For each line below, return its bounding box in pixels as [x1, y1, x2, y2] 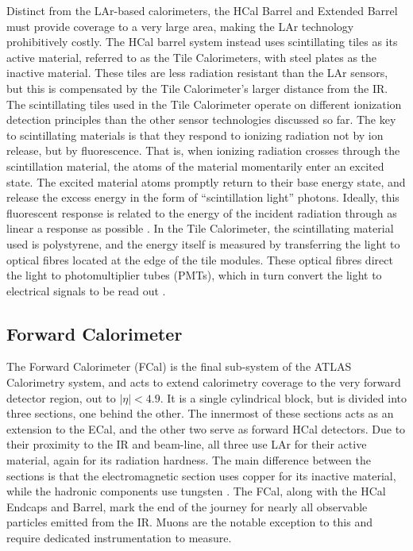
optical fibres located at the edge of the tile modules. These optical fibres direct [6, 251, 393, 268]
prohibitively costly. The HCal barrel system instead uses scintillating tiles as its [6, 33, 398, 50]
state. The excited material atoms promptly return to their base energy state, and [6, 173, 406, 190]
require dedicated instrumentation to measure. [6, 530, 232, 546]
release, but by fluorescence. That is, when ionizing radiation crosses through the [6, 142, 400, 159]
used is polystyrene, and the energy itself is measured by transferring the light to [6, 235, 400, 252]
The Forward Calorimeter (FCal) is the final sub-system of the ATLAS [6, 358, 352, 375]
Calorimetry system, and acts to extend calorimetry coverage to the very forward [6, 374, 401, 391]
